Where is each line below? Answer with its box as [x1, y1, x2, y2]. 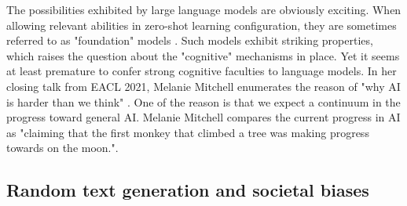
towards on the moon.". [6, 139, 119, 156]
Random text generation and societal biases [6, 178, 369, 202]
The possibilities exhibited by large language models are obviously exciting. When [6, 2, 401, 17]
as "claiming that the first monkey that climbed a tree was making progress [6, 124, 369, 140]
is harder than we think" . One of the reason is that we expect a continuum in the [6, 93, 401, 110]
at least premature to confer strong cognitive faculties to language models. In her [6, 63, 397, 79]
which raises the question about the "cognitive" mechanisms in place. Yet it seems [6, 47, 400, 63]
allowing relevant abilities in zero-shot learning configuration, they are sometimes [6, 16, 397, 33]
